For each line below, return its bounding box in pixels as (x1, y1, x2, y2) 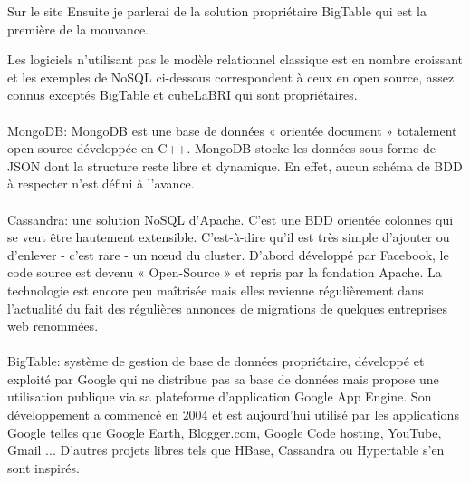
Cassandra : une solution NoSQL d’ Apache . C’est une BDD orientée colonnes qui (7, 209, 454, 228)
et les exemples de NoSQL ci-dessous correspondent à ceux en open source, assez (7, 67, 455, 86)
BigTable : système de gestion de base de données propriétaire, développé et (7, 352, 425, 371)
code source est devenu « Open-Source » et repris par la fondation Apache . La (7, 263, 442, 282)
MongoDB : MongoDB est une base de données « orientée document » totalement (7, 121, 457, 140)
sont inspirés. (7, 458, 80, 477)
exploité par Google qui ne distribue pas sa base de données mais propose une (7, 369, 439, 388)
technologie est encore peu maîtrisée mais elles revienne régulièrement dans (7, 280, 424, 299)
